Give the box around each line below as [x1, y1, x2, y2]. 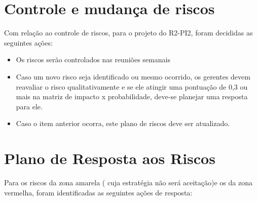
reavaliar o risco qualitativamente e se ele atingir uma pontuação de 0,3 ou [16, 81, 248, 92]
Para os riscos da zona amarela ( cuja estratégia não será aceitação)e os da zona [4, 177, 252, 187]
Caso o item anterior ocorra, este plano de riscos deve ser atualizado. [16, 118, 230, 129]
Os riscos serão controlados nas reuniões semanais [16, 54, 170, 65]
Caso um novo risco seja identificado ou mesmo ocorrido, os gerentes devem [16, 71, 250, 82]
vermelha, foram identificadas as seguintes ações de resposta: [4, 187, 193, 197]
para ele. [16, 101, 43, 111]
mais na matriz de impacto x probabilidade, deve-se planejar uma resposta [16, 91, 248, 102]
